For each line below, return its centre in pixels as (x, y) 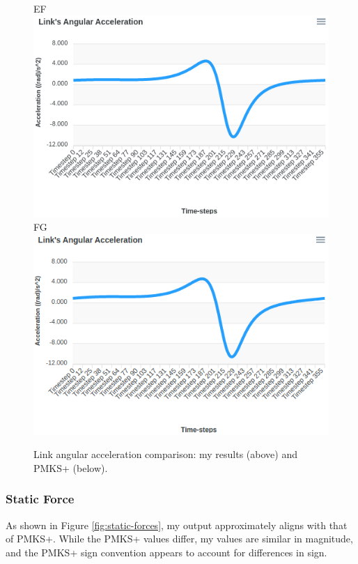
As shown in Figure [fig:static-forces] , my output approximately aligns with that (177, 525)
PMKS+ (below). (71, 467)
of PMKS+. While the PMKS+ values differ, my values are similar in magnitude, (179, 539)
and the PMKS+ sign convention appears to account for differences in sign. (166, 552)
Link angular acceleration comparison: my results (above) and (165, 454)
